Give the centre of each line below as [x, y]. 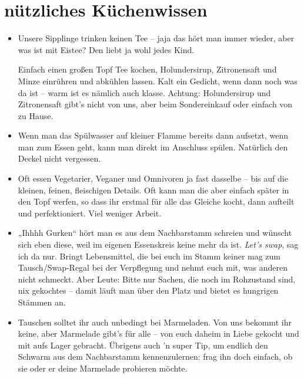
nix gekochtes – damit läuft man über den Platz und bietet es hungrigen [148, 290]
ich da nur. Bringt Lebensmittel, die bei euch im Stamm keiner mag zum [149, 256]
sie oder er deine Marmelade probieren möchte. [103, 368]
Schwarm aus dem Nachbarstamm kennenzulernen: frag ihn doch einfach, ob [155, 356]
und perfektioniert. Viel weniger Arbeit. [90, 213]
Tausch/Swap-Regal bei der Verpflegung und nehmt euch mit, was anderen [153, 267]
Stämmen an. [42, 302]
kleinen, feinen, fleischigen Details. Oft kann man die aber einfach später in [153, 190]
